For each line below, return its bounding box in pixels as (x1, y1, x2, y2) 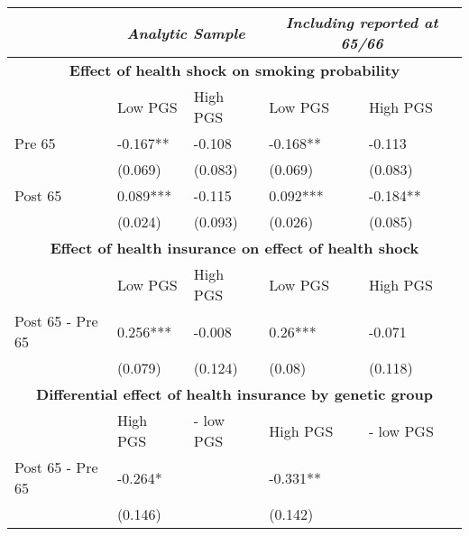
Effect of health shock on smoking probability (69, 60, 400, 80)
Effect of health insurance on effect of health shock (50, 237, 419, 258)
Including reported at (285, 12, 438, 32)
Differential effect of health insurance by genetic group (36, 384, 433, 404)
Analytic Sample (126, 22, 245, 43)
